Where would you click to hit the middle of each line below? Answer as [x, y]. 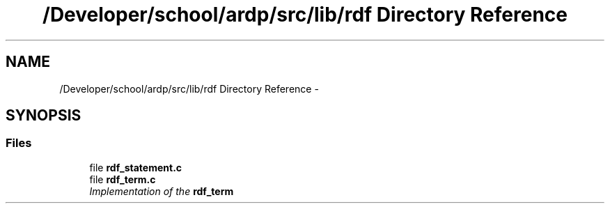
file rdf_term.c [123, 179]
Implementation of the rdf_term [162, 191]
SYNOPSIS [44, 116]
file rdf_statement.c [136, 167]
